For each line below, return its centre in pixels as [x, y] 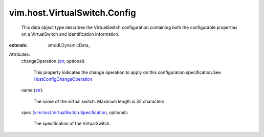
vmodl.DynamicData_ [69, 45]
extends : [18, 45]
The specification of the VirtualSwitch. [72, 124]
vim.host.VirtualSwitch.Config [73, 13]
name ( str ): [32, 90]
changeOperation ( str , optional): [53, 61]
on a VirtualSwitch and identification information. [70, 34]
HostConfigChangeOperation [63, 79]
